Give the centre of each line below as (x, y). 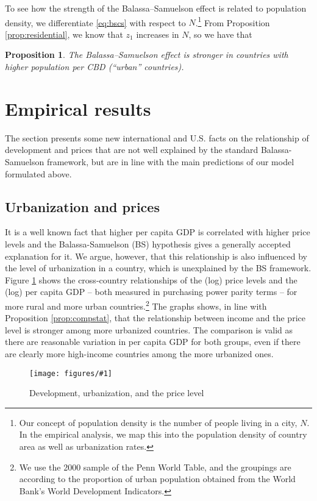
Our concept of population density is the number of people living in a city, (158, 422)
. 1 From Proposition (233, 21)
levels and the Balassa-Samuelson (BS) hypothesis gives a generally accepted (148, 243)
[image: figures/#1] (71, 373)
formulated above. (38, 173)
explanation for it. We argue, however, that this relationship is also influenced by (156, 256)
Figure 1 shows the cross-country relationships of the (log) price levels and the (151, 279)
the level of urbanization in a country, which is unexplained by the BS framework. (158, 268)
